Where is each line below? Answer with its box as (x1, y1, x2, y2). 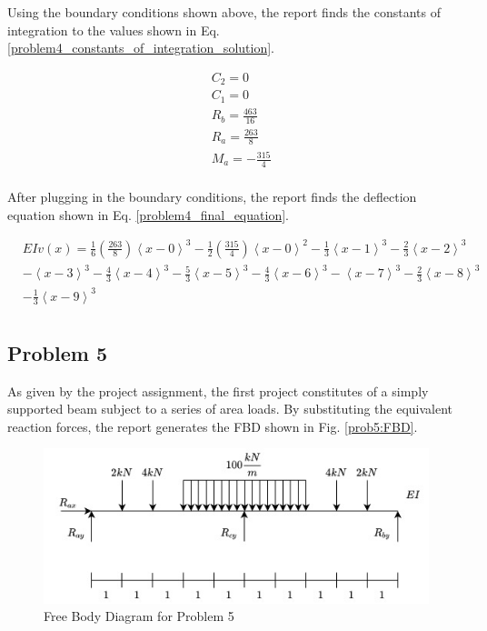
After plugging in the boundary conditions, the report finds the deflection (7, 186, 417, 205)
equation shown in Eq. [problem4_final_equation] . (7, 205, 289, 224)
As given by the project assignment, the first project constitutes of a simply (7, 381, 429, 400)
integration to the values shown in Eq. (7, 20, 220, 39)
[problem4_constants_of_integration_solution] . (7, 38, 274, 57)
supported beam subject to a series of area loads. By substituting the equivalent (7, 399, 453, 418)
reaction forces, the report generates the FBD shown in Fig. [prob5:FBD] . (7, 416, 418, 436)
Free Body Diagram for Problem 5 (44, 606, 234, 626)
